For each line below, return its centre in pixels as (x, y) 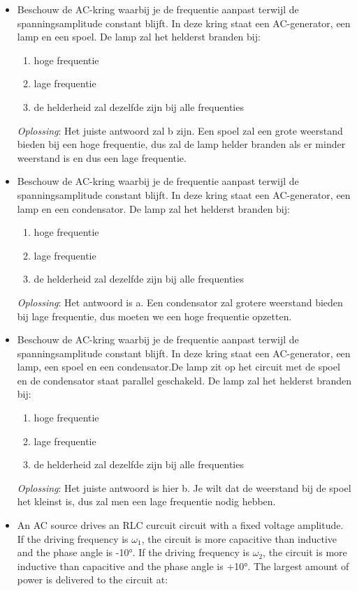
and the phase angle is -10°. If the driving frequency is (133, 552)
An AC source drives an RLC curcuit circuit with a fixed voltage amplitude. (180, 525)
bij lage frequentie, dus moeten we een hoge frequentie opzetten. (154, 316)
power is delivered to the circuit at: (93, 579)
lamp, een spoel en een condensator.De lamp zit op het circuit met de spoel (178, 367)
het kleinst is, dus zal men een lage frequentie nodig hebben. (146, 501)
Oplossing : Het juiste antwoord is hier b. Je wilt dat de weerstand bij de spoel (184, 487)
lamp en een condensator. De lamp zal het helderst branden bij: (153, 208)
